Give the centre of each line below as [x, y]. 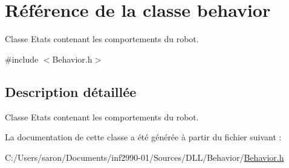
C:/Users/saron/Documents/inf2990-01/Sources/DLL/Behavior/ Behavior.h [144, 157]
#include [22, 59]
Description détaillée [71, 91]
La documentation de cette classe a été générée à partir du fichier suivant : [143, 137]
